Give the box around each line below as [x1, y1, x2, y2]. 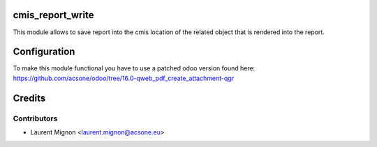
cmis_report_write [13, 9, 94, 21]
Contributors [13, 114, 58, 123]
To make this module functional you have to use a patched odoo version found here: [13, 64, 256, 72]
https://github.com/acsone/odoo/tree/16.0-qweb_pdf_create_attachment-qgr [13, 74, 234, 82]
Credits [13, 92, 46, 104]
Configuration [13, 46, 75, 58]
